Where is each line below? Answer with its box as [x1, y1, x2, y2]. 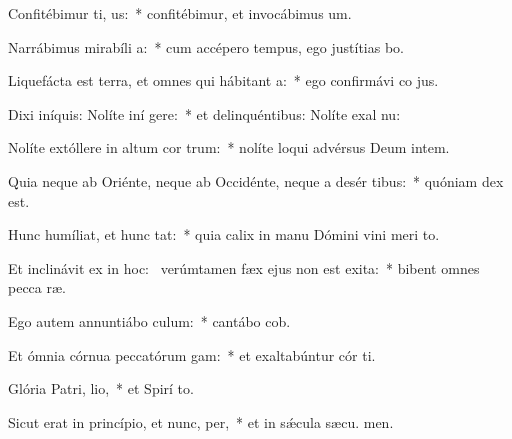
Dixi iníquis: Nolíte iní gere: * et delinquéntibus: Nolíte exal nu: [8, 103, 401, 124]
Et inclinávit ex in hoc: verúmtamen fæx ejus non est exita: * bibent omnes [8, 257, 480, 278]
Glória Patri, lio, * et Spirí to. [8, 378, 194, 399]
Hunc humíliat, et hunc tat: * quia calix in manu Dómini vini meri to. [8, 224, 440, 245]
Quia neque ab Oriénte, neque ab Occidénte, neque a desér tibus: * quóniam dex [8, 170, 504, 191]
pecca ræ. [8, 277, 66, 298]
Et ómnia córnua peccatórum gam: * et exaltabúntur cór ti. [8, 344, 376, 365]
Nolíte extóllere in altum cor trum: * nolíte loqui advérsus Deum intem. [8, 137, 450, 158]
